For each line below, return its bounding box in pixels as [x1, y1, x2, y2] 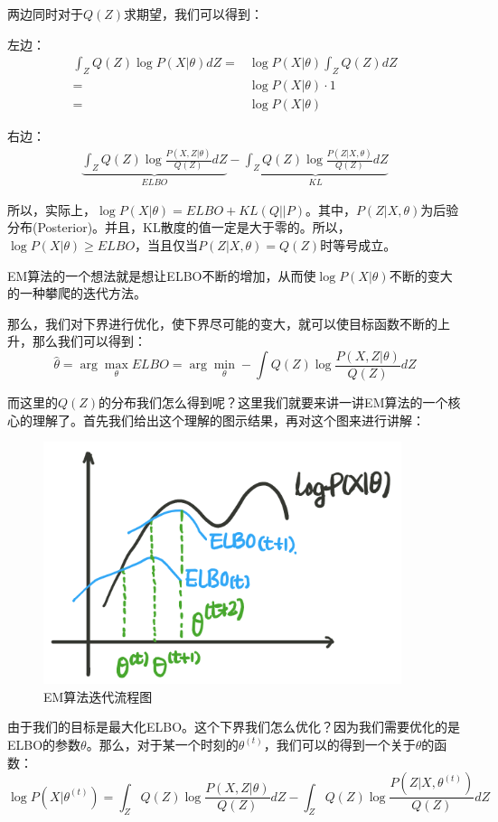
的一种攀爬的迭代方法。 [7, 284, 146, 303]
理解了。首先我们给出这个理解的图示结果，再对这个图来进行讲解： [32, 410, 425, 429]
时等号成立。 [320, 235, 397, 254]
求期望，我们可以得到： [124, 5, 264, 23]
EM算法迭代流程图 [43, 687, 153, 705]
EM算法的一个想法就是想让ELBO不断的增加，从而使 [7, 266, 316, 285]
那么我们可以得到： [32, 332, 146, 350]
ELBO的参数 [7, 734, 81, 753]
